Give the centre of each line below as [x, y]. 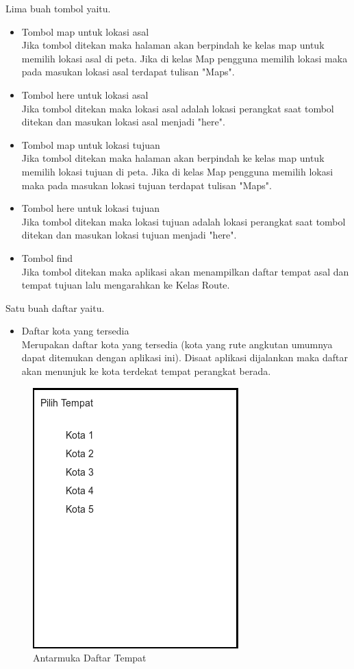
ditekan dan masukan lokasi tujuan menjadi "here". [129, 235]
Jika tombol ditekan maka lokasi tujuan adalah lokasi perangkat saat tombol [184, 221]
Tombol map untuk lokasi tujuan [91, 144]
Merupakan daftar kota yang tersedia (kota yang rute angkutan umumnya [177, 344]
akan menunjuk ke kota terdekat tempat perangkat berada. [146, 371]
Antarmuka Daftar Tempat [90, 658]
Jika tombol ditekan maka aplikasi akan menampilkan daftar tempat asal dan [185, 271]
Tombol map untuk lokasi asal [85, 31]
